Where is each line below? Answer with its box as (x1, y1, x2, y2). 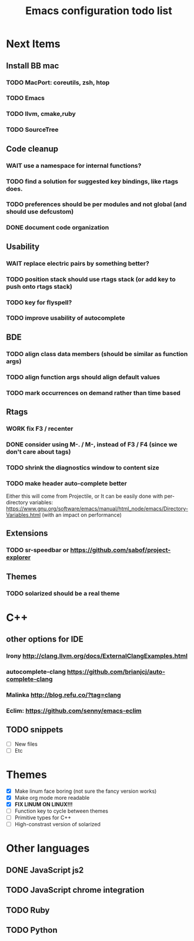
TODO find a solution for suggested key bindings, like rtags (6, 177, 179, 185)
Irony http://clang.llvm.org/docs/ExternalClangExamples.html (6, 652, 188, 660)
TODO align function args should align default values (6, 373, 160, 381)
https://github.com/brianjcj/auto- (66, 668, 166, 676)
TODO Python (6, 925, 58, 935)
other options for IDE (6, 634, 84, 644)
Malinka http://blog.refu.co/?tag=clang (6, 691, 122, 699)
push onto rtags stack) (6, 282, 72, 291)
